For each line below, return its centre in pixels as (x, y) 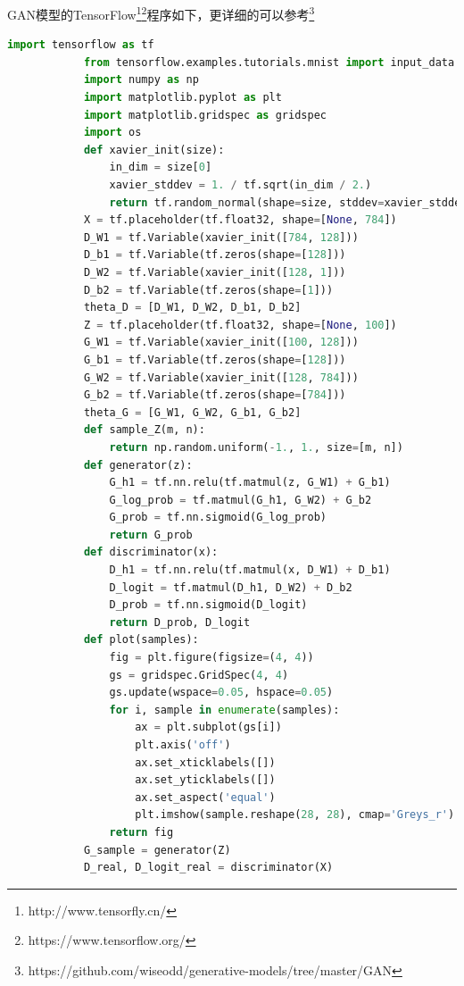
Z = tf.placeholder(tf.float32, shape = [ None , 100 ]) (240, 325)
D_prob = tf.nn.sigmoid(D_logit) (208, 605)
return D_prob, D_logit (180, 622)
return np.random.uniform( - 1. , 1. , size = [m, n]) (256, 447)
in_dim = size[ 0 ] (161, 167)
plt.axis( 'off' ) (183, 745)
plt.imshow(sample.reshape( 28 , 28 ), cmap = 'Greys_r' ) (295, 815)
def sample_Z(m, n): (144, 430)
